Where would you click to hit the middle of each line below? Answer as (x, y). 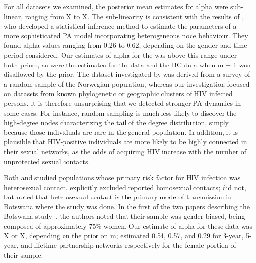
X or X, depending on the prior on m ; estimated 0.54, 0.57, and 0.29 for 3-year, (124, 235)
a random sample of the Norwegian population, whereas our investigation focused (127, 83)
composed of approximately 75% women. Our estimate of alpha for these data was (128, 226)
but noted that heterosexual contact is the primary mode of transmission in (118, 197)
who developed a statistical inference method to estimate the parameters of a (120, 26)
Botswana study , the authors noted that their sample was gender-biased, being (125, 216)
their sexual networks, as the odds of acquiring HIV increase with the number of (125, 151)
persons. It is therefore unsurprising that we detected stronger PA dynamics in (123, 103)
